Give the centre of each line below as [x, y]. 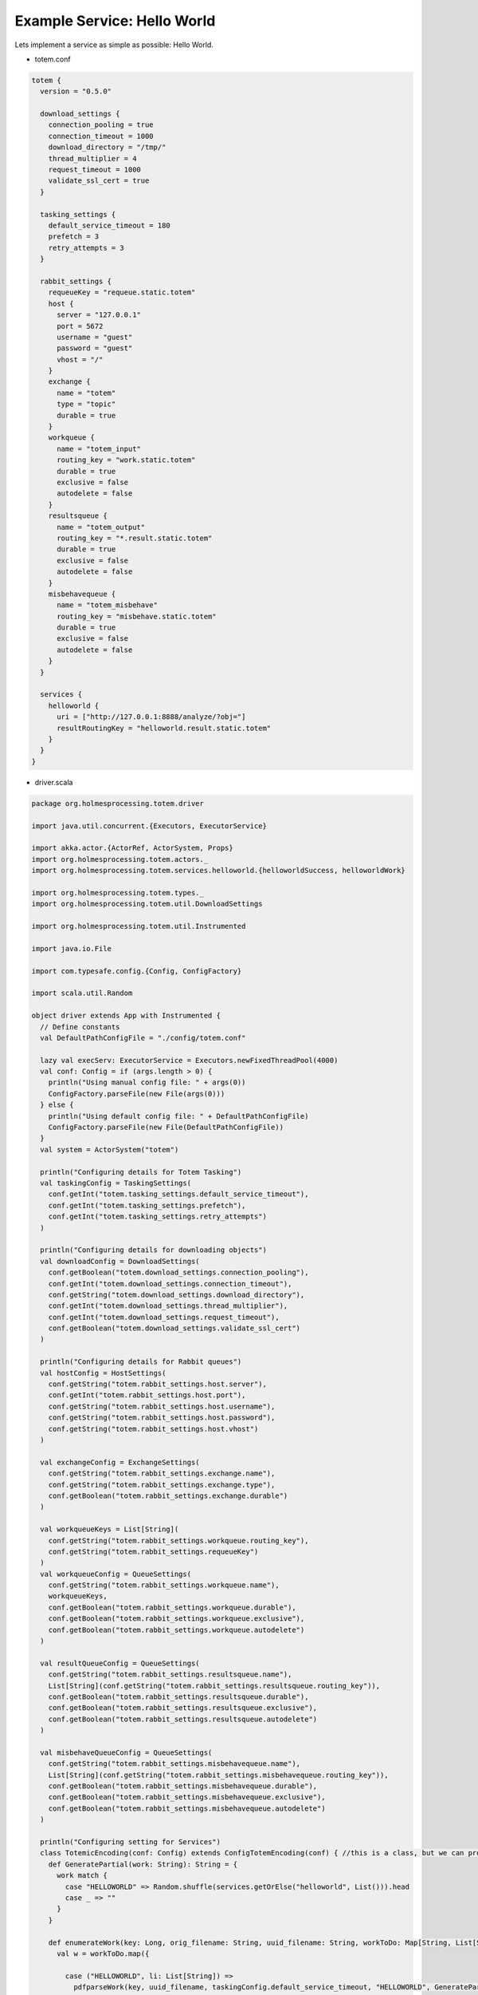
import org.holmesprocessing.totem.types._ [118, 893]
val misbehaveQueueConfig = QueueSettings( [126, 1752]
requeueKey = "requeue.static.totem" [122, 292]
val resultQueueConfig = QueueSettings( [120, 1663]
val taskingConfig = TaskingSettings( [116, 1183]
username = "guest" [95, 337]
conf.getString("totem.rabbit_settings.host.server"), [157, 1384]
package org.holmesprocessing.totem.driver [118, 803]
